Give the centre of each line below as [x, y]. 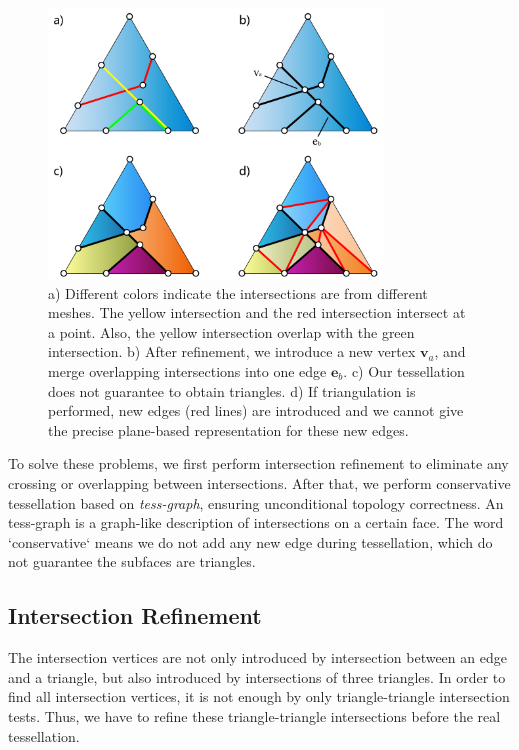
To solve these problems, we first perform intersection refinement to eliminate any [258, 463]
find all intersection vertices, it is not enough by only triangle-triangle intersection [259, 696]
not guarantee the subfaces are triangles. [132, 561]
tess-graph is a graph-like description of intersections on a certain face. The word [256, 522]
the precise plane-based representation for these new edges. [228, 429]
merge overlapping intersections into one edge [187, 371]
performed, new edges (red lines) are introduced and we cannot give [256, 410]
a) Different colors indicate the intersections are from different [238, 292]
